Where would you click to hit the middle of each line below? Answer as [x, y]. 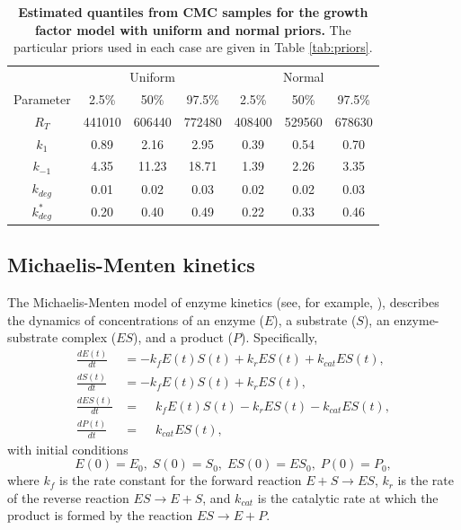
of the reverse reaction [68, 497]
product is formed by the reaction [100, 515]
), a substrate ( [315, 319]
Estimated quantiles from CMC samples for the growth [193, 12]
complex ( [89, 337]
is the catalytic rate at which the [348, 497]
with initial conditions [68, 449]
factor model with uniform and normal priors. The [193, 29]
